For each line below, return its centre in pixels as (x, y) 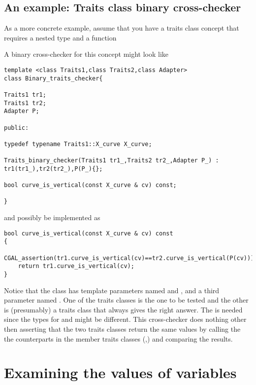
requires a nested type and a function (60, 37)
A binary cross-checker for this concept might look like (86, 54)
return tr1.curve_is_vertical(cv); (76, 266)
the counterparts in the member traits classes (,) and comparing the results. (118, 338)
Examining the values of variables (120, 372)
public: (16, 128)
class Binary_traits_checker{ (53, 78)
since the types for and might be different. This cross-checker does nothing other (125, 319)
